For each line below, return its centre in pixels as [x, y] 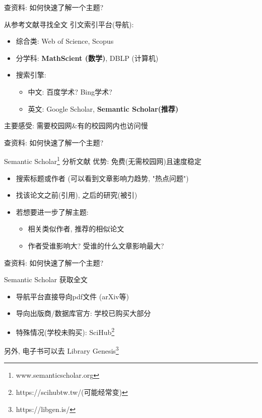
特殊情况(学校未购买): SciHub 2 [65, 331]
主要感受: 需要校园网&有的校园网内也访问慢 [76, 126]
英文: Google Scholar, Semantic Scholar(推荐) [103, 108]
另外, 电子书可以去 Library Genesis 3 [61, 350]
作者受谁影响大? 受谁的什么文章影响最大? [96, 245]
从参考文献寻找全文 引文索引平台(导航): [69, 24]
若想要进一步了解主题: [52, 212]
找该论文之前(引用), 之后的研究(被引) [77, 195]
